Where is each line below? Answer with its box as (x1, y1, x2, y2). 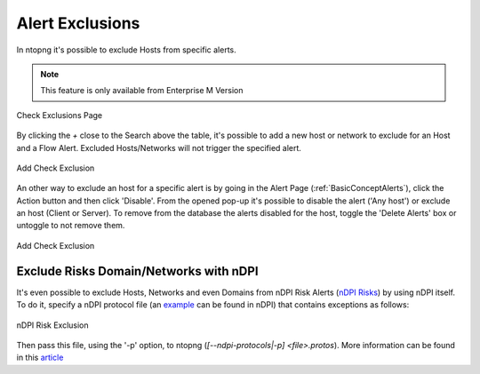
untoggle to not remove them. (16, 220, 125, 231)
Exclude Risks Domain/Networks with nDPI (16, 263, 259, 279)
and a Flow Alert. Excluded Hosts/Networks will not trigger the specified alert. (16, 142, 302, 153)
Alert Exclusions (16, 13, 140, 33)
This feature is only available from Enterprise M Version (40, 85, 244, 96)
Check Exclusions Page (16, 109, 103, 120)
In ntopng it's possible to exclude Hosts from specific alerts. (16, 44, 236, 55)
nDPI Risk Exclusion (16, 320, 89, 330)
